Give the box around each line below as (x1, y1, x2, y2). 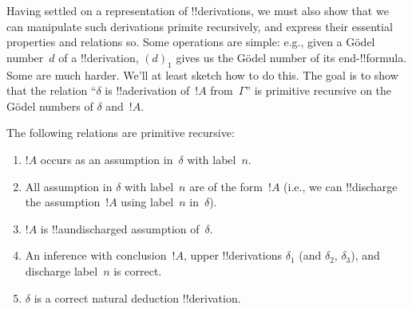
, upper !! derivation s (183, 247, 282, 264)
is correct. (113, 262, 162, 279)
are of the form (189, 178, 263, 194)
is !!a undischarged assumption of (40, 220, 200, 237)
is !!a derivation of (105, 82, 190, 99)
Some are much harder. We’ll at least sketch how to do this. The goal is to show (6, 66, 398, 83)
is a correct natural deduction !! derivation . (34, 289, 241, 306)
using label (121, 194, 174, 210)
